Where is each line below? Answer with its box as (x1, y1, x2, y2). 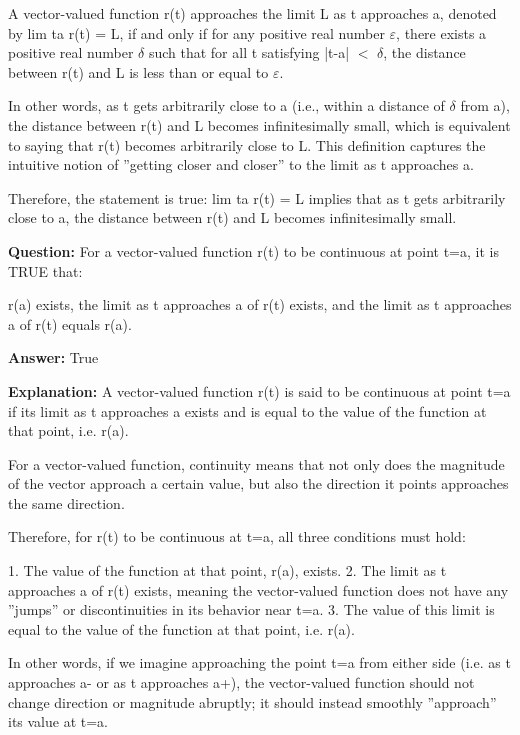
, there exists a (396, 22, 487, 43)
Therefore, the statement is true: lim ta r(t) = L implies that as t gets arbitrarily (8, 187, 506, 208)
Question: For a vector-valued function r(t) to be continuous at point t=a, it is (8, 240, 499, 261)
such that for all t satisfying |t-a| (148, 42, 350, 63)
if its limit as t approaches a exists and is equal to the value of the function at (8, 400, 487, 421)
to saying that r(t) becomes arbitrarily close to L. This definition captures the (8, 134, 486, 155)
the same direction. (8, 492, 125, 513)
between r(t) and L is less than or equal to (8, 61, 269, 82)
